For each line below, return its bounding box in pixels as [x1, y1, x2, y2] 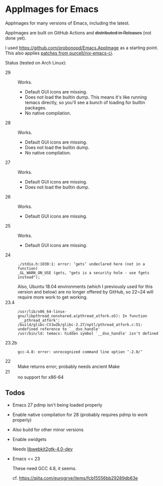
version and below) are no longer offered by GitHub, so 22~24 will [17, 288, 154, 294]
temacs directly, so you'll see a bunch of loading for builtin [24, 99, 146, 105]
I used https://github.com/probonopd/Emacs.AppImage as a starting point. [5, 44, 159, 50]
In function [122, 313, 148, 318]
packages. [24, 104, 47, 110]
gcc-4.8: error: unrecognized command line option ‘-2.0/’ [17, 349, 143, 354]
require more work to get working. [17, 294, 88, 300]
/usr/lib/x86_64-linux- [17, 309, 67, 314]
